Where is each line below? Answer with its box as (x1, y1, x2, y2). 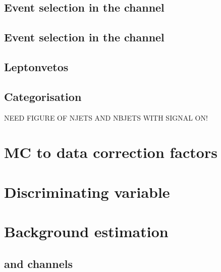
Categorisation (4, 88, 82, 104)
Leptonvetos (4, 59, 69, 74)
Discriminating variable (4, 181, 170, 202)
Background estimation (4, 221, 169, 242)
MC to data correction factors (4, 142, 217, 162)
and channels (4, 255, 73, 271)
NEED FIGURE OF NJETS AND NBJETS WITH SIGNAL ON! (4, 112, 208, 123)
